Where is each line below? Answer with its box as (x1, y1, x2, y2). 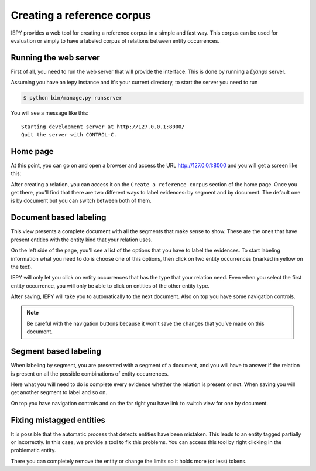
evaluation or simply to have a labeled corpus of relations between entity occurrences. (11, 37, 219, 44)
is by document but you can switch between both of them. (11, 197, 152, 204)
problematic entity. (11, 447, 56, 454)
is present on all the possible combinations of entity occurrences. (11, 370, 169, 377)
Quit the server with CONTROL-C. (21, 131, 117, 138)
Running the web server (11, 53, 101, 63)
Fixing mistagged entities (11, 415, 105, 425)
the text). (11, 263, 33, 270)
